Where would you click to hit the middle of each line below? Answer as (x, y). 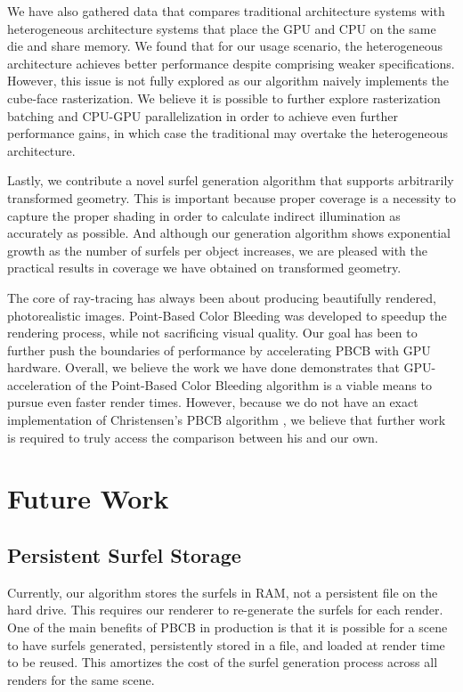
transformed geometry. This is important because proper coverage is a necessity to (231, 197)
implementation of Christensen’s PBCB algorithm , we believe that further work (227, 420)
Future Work (88, 498)
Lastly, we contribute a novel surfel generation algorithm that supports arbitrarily (231, 180)
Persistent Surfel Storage (124, 555)
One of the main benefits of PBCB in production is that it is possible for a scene (227, 627)
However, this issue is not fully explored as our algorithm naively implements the (228, 81)
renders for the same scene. (81, 679)
